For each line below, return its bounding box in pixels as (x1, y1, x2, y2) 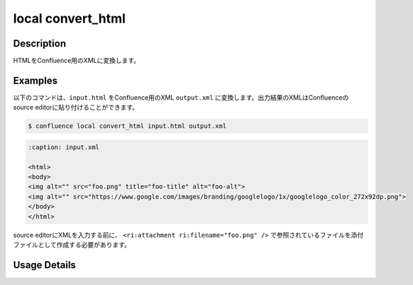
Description (13, 37, 67, 50)
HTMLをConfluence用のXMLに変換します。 (13, 57, 141, 65)
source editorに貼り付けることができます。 (13, 103, 139, 112)
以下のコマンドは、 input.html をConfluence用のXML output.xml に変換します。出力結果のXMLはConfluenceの (13, 93, 349, 102)
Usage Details (13, 259, 76, 271)
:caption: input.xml (28, 143, 99, 151)
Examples (13, 74, 58, 86)
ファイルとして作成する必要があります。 (13, 240, 131, 249)
